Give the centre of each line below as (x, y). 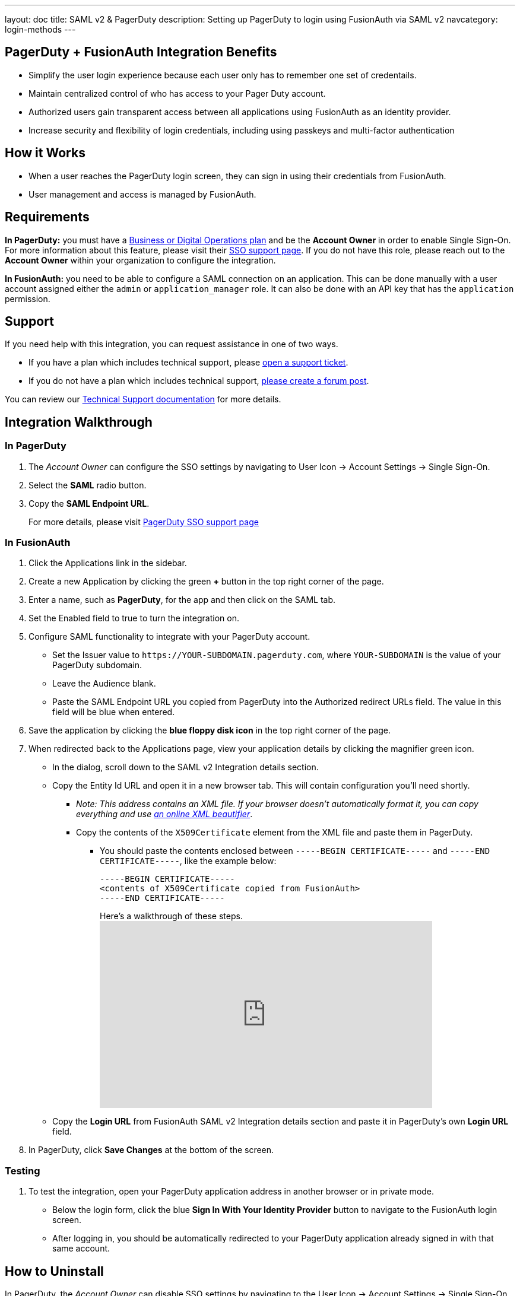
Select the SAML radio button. (88, 485)
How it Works (45, 153)
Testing (23, 1170)
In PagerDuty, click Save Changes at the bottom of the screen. (151, 1150)
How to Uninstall (54, 1271)
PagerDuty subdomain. (97, 665)
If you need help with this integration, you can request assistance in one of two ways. (172, 344)
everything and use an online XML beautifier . (164, 814)
